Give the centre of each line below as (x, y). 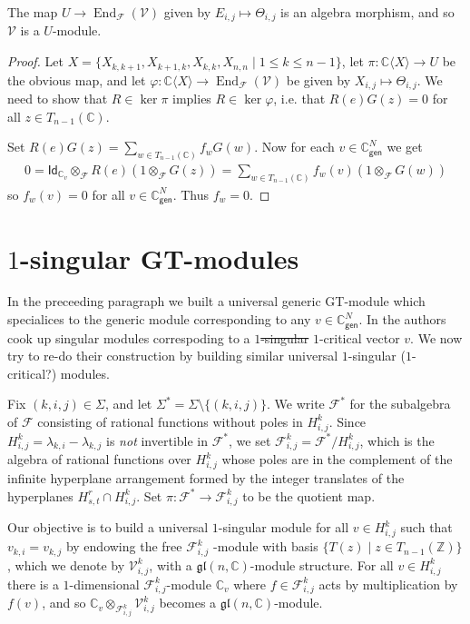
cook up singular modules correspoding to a (129, 337)
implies (192, 98)
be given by (318, 79)
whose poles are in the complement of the (337, 459)
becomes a (188, 603)
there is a (33, 584)
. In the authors (402, 319)
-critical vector (359, 337)
